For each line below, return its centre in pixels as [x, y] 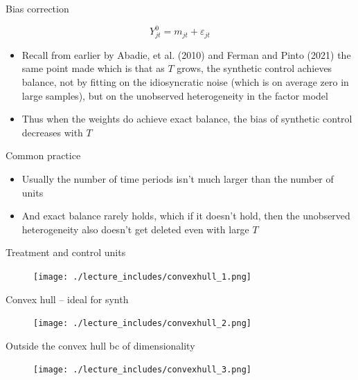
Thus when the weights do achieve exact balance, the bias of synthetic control [187, 119]
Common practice [43, 155]
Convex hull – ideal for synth [67, 299]
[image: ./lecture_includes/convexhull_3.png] [142, 370]
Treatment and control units [66, 252]
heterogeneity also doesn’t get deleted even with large [135, 229]
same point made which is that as [93, 68]
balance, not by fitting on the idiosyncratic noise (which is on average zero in [185, 82]
